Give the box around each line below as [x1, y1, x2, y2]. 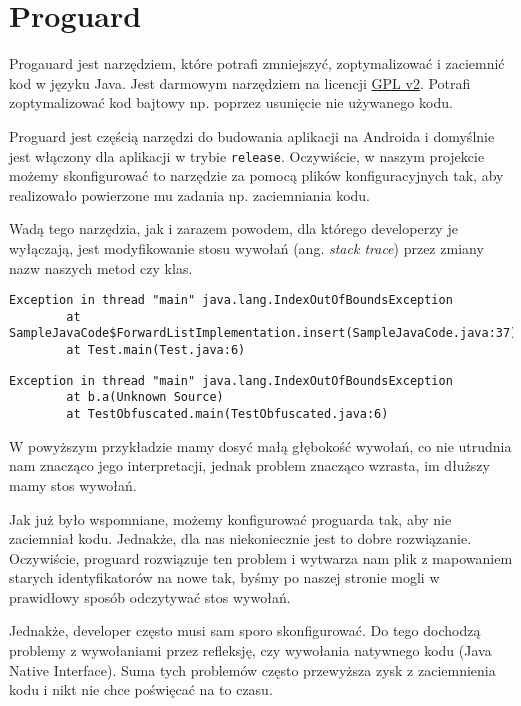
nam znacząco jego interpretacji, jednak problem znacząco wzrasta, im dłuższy [9, 455, 490, 476]
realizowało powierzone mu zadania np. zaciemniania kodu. [9, 184, 371, 205]
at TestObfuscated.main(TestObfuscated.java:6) [66, 407, 389, 422]
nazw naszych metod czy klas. [9, 257, 193, 278]
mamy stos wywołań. [9, 474, 137, 495]
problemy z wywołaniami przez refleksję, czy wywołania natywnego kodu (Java [9, 640, 492, 661]
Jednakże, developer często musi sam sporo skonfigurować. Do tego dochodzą [9, 620, 481, 641]
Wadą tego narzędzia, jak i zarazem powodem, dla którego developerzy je [9, 218, 458, 239]
